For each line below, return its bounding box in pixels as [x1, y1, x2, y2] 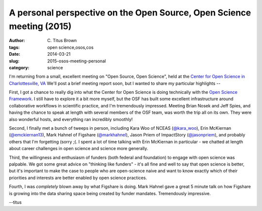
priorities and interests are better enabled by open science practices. [9, 175, 147, 181]
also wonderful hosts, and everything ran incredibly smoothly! [9, 116, 133, 122]
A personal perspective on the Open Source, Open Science [9, 7, 251, 18]
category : [9, 64, 30, 70]
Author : [9, 38, 25, 44]
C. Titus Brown [47, 38, 77, 44]
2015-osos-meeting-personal [47, 58, 106, 64]
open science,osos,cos [47, 44, 94, 50]
